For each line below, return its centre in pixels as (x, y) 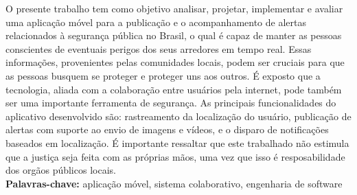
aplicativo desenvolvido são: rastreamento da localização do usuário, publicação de (178, 116)
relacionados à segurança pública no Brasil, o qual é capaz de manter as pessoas (174, 35)
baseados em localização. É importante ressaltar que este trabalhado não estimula (177, 142)
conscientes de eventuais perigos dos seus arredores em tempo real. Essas (159, 48)
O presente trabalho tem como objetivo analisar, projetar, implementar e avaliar (174, 8)
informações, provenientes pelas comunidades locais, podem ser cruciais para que (175, 62)
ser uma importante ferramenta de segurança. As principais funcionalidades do (171, 103)
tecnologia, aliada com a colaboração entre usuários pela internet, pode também (174, 89)
